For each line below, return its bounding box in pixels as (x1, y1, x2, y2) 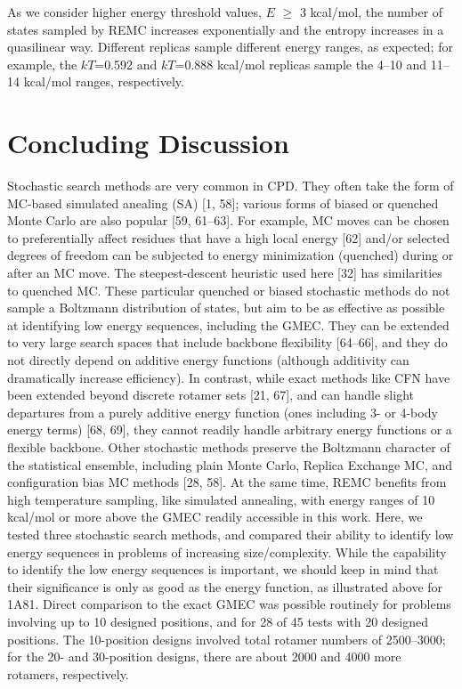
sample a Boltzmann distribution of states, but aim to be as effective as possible (7, 298, 445, 317)
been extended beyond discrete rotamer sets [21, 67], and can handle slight (7, 385, 414, 404)
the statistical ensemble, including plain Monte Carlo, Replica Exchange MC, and (7, 455, 453, 474)
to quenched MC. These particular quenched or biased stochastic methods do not (7, 280, 450, 299)
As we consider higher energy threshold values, (7, 3, 262, 20)
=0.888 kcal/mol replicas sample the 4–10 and (174, 54, 426, 73)
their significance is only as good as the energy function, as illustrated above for (7, 577, 443, 596)
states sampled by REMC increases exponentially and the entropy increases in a (7, 20, 444, 38)
